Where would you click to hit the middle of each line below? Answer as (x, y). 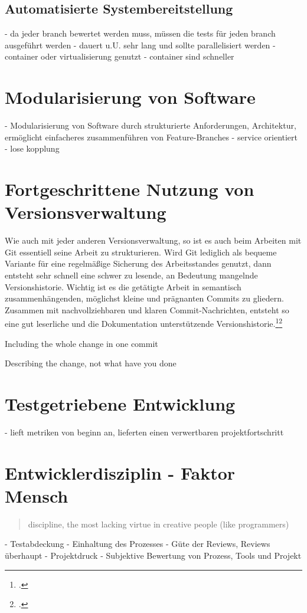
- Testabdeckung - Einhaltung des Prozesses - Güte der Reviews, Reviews (138, 544)
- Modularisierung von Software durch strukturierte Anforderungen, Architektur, (151, 125)
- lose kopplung (32, 148)
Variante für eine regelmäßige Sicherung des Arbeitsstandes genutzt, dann (138, 263)
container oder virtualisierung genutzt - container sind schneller (120, 56)
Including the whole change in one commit (81, 343)
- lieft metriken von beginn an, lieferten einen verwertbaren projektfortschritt (144, 432)
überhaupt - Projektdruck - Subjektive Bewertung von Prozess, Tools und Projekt (153, 555)
